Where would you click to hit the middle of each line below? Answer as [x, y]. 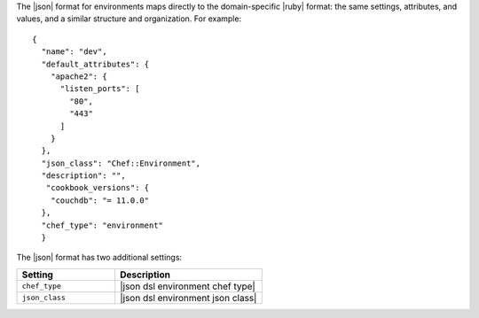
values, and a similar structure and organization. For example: [129, 19]
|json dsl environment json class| [188, 298]
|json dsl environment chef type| [188, 286]
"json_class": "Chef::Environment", [121, 163]
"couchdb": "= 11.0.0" [100, 200]
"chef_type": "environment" [102, 225]
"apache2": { [79, 76]
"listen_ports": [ [100, 89]
